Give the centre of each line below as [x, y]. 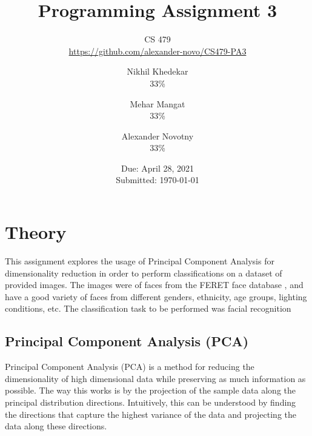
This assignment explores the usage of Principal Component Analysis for [140, 261]
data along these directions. [56, 426]
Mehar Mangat [158, 103]
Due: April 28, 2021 [158, 168]
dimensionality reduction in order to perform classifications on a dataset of [144, 273]
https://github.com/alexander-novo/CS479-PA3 [158, 51]
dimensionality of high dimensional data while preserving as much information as [155, 378]
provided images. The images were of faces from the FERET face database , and [154, 285]
